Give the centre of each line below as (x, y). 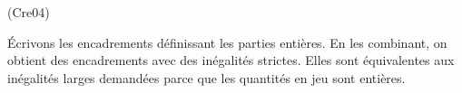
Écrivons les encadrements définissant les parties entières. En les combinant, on (227, 42)
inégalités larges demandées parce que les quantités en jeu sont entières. (206, 77)
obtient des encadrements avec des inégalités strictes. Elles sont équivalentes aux (231, 60)
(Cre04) (29, 12)
